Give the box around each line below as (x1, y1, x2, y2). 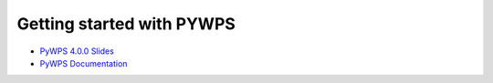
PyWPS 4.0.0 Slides (39, 46, 114, 57)
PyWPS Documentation (39, 57, 128, 68)
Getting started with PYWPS (16, 14, 236, 34)
